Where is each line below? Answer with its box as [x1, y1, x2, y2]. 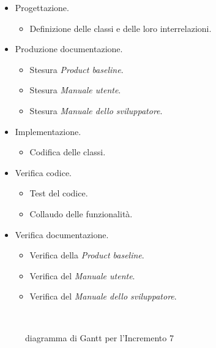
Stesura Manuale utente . [29, 83, 121, 96]
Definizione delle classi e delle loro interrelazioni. [29, 21, 212, 34]
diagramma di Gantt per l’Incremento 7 [25, 331, 174, 344]
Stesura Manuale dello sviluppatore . [29, 104, 163, 117]
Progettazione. [15, 1, 69, 14]
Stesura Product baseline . [29, 63, 124, 75]
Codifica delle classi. [29, 145, 106, 158]
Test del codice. [29, 187, 88, 199]
